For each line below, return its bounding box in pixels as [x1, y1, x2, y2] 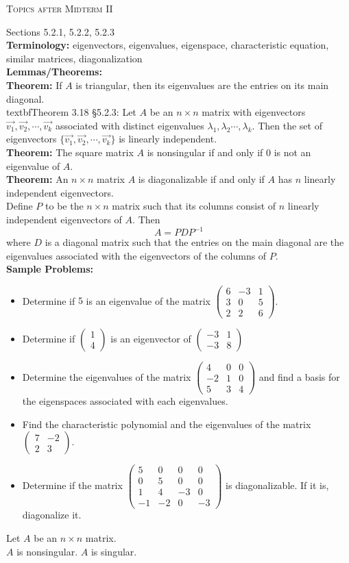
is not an [274, 145, 311, 159]
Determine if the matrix [22, 477, 123, 492]
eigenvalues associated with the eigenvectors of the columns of [6, 248, 267, 262]
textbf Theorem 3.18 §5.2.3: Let [6, 105, 136, 119]
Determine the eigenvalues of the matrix [22, 369, 191, 384]
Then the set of [258, 118, 322, 132]
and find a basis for [258, 369, 340, 384]
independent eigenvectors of [6, 212, 122, 226]
